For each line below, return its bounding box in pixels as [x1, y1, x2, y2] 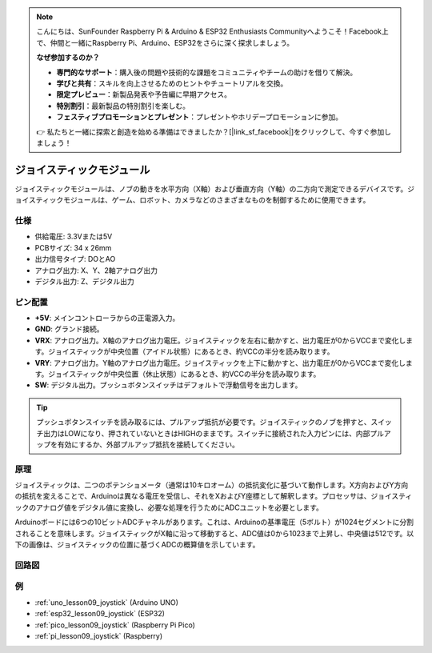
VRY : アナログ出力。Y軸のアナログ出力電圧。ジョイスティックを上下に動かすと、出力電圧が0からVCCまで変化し [34, 358, 406, 367]
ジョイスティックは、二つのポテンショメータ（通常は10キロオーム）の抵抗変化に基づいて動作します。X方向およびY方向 [14, 480, 409, 490]
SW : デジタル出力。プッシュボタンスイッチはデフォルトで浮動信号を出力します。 [34, 380, 302, 390]
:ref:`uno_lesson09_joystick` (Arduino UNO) [34, 597, 179, 607]
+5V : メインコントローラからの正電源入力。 [34, 313, 180, 323]
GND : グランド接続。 [34, 324, 104, 334]
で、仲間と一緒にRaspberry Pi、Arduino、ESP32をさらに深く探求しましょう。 [36, 38, 294, 47]
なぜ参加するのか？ [36, 53, 100, 62]
